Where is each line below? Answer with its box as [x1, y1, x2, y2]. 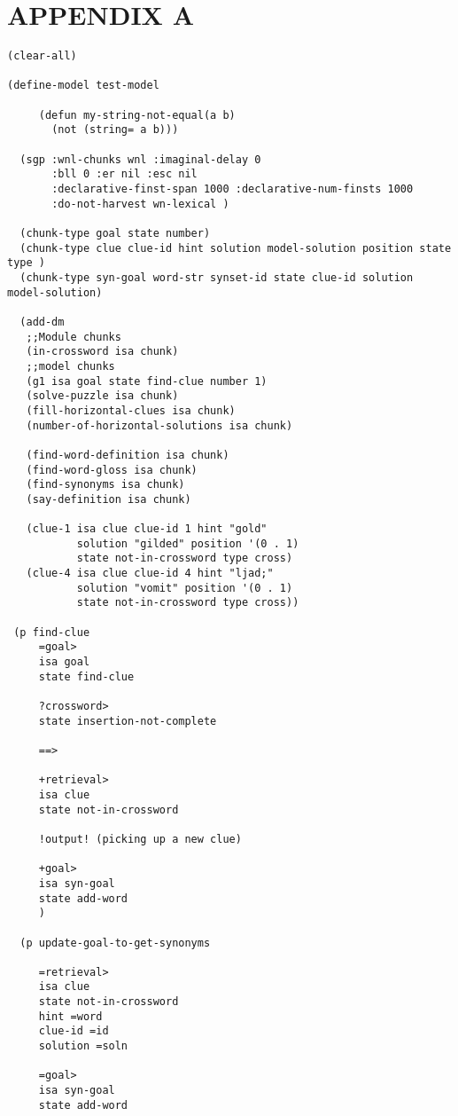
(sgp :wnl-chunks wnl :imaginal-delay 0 [19, 153, 261, 166]
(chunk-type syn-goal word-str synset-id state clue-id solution [19, 271, 414, 284]
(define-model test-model [7, 79, 159, 92]
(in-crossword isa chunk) [26, 345, 179, 358]
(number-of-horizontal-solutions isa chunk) [26, 419, 293, 432]
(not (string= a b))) [51, 123, 179, 137]
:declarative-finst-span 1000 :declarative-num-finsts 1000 [51, 183, 414, 196]
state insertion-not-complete [38, 714, 217, 727]
